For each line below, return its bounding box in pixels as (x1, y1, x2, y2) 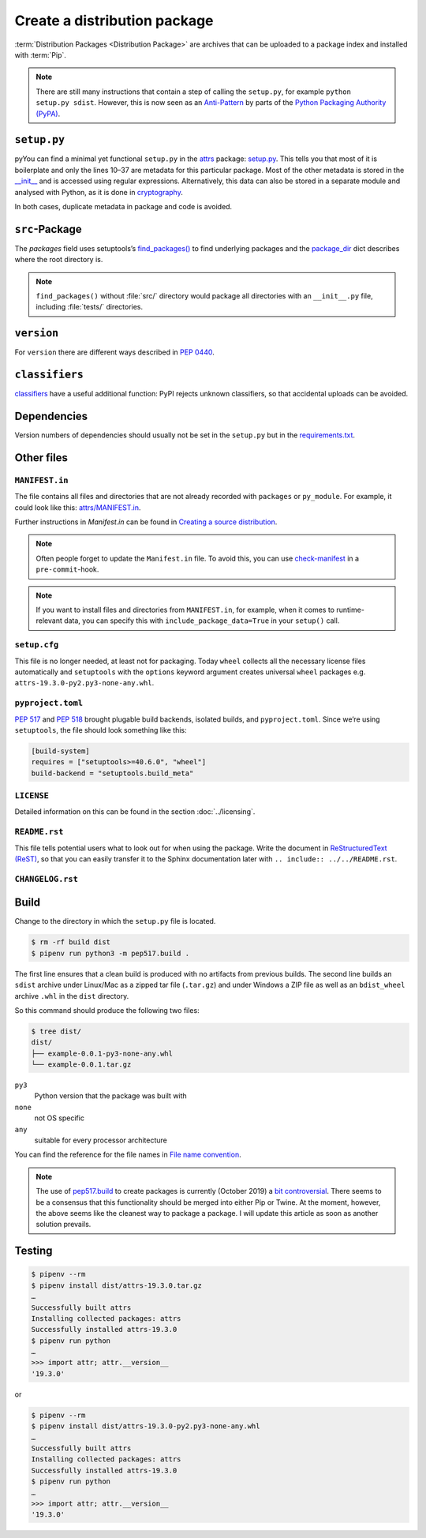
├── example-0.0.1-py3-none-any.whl (31, 1048, 174, 1058)
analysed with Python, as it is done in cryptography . (14, 187, 183, 197)
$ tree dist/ (31, 1026, 82, 1036)
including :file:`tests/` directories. (35, 302, 144, 312)
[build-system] (31, 746, 90, 756)
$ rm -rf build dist (31, 938, 110, 947)
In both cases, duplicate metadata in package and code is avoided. (14, 201, 233, 211)
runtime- (336, 605, 364, 615)
